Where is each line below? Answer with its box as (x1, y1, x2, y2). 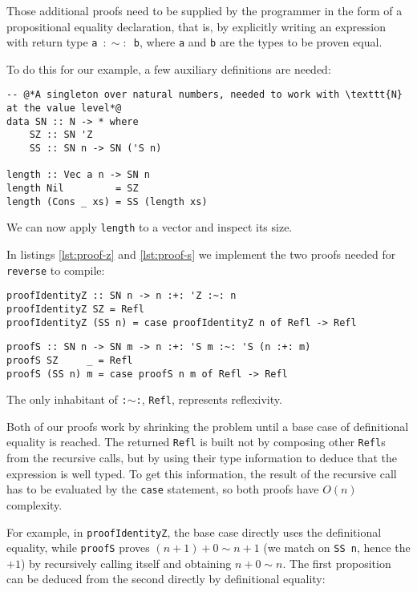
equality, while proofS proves (6, 539, 150, 556)
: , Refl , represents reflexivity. (136, 391, 282, 408)
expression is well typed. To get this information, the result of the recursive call (6, 465, 397, 481)
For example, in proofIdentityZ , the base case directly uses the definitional (6, 523, 382, 540)
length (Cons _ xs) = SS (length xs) (6, 195, 208, 207)
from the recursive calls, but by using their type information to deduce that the (6, 449, 397, 466)
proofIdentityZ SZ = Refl (6, 303, 144, 315)
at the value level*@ (6, 103, 122, 115)
